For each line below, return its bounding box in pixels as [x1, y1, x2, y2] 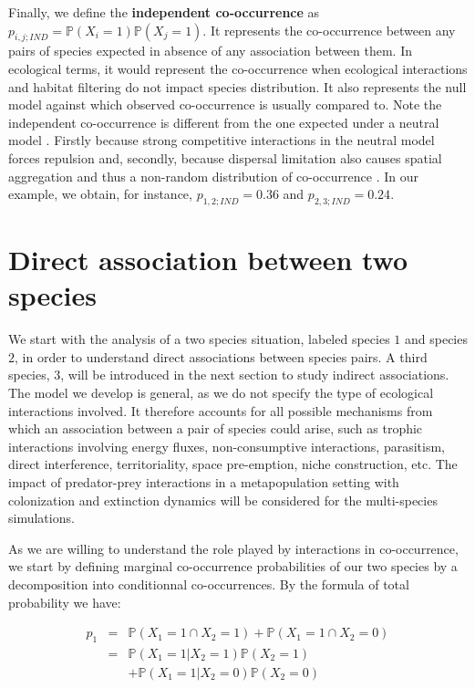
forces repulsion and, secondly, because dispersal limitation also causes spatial [8, 148, 442, 167]
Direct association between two [8, 241, 408, 278]
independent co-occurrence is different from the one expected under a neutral [8, 112, 439, 131]
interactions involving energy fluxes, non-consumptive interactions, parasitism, [8, 436, 445, 455]
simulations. [8, 508, 75, 527]
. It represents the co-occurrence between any [202, 20, 456, 39]
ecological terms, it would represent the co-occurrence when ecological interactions [8, 58, 468, 78]
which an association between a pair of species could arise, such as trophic [8, 419, 423, 438]
